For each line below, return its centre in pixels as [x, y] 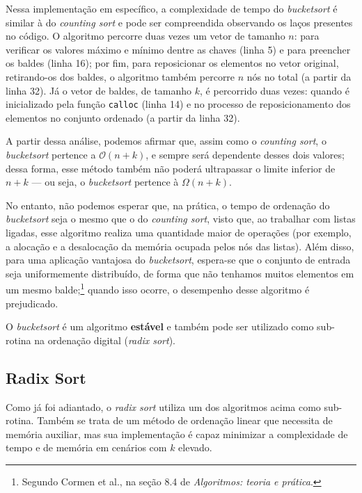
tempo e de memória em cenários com [86, 447]
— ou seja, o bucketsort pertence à [105, 182]
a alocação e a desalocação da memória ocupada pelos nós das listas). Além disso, [180, 246]
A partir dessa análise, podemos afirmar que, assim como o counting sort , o [166, 141]
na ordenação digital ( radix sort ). [105, 340]
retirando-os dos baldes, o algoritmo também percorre [120, 76]
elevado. [195, 447]
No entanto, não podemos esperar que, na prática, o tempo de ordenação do [168, 205]
